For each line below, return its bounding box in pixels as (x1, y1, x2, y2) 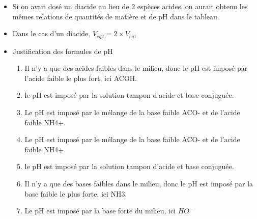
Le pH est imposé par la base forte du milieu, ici (24, 205, 176, 216)
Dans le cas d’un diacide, (12, 28, 91, 39)
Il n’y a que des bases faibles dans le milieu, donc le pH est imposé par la (24, 178, 253, 188)
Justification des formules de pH (12, 45, 113, 56)
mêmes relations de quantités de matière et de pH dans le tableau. (12, 11, 219, 21)
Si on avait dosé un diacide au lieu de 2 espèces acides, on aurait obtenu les (12, 1, 248, 11)
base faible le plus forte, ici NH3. (24, 188, 127, 199)
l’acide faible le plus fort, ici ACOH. (24, 72, 137, 83)
